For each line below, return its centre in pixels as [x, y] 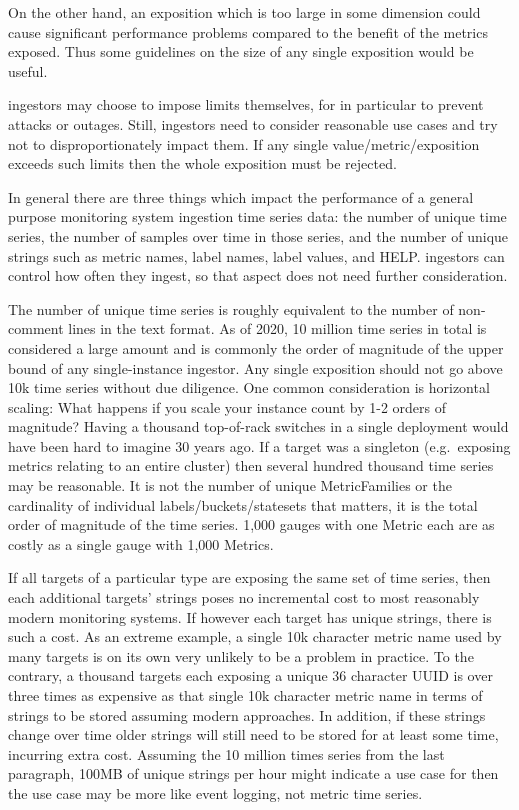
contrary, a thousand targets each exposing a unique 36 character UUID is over [250, 675]
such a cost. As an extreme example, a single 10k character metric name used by [255, 636]
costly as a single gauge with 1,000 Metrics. [141, 543]
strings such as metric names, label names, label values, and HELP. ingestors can [256, 255]
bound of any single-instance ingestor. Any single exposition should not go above [255, 367]
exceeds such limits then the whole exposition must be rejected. [202, 163]
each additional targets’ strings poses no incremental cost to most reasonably [244, 597]
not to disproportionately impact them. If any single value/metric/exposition [244, 143]
